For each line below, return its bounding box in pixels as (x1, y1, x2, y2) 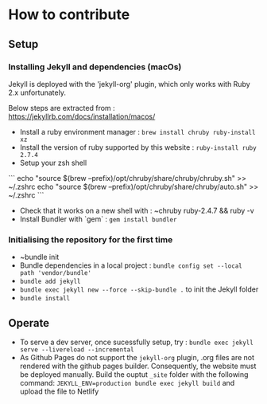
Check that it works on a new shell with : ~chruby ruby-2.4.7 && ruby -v (19, 206, 254, 215)
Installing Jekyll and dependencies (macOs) (8, 61, 182, 73)
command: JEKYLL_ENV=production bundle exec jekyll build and (19, 378, 235, 387)
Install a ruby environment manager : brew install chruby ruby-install (19, 127, 256, 136)
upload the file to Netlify (19, 386, 99, 396)
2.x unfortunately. (8, 88, 66, 97)
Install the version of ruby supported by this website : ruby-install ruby (19, 142, 257, 152)
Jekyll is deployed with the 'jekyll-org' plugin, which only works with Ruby (8, 79, 250, 88)
